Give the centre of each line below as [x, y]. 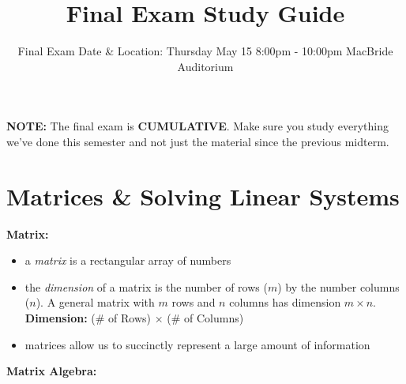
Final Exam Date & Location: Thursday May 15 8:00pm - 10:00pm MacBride [205, 51]
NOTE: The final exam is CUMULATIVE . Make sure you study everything [197, 126]
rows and [194, 302]
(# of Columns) [205, 318]
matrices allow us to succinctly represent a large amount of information [197, 344]
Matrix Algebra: [52, 371]
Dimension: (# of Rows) [88, 318]
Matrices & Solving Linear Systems [203, 196]
